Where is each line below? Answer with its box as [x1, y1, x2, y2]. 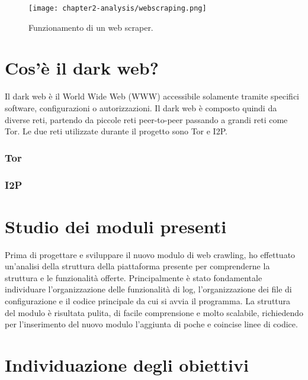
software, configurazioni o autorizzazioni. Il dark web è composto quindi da [5, 101, 277, 114]
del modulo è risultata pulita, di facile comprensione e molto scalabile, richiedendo [5, 306, 303, 318]
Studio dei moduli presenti [5, 214, 227, 238]
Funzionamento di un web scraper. [28, 21, 153, 33]
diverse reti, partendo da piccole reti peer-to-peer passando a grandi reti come [5, 113, 288, 125]
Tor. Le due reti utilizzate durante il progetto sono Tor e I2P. [5, 125, 227, 137]
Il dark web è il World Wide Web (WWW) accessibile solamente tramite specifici [5, 90, 299, 102]
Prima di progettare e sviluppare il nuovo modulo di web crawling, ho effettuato [5, 248, 296, 260]
